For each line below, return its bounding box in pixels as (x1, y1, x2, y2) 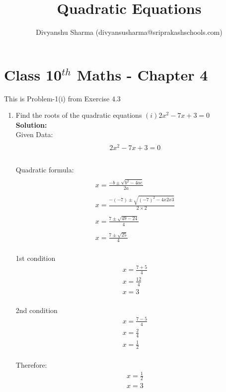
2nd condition (15, 305, 58, 315)
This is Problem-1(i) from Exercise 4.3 (4, 93, 121, 103)
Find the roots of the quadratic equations (15, 110, 142, 120)
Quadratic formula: (15, 164, 74, 174)
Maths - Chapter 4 (76, 64, 208, 84)
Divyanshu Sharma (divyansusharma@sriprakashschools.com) (36, 27, 223, 37)
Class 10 (4, 64, 62, 84)
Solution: (15, 119, 47, 130)
